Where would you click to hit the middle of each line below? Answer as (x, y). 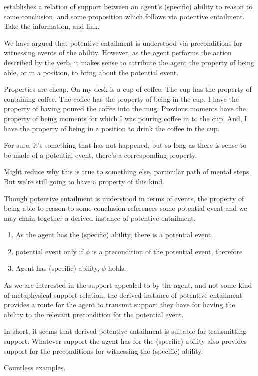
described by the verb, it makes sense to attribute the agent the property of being (129, 62)
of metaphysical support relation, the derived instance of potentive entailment (123, 295)
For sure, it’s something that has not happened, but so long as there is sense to (125, 145)
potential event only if (49, 251)
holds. (117, 268)
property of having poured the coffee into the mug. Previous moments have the (125, 109)
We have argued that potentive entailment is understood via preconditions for (123, 43)
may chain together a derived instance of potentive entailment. (100, 218)
